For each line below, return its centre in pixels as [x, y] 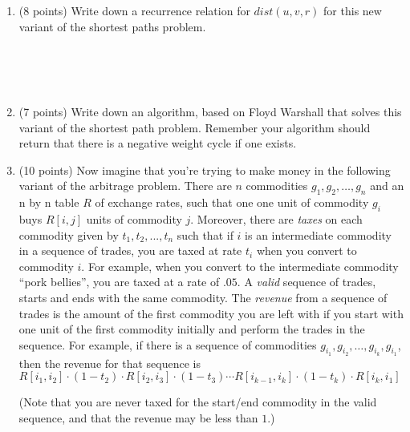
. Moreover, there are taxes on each [276, 218]
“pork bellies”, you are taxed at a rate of [119, 282]
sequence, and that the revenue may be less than [138, 418]
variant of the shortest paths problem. [112, 26]
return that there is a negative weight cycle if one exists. [158, 143]
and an [387, 186]
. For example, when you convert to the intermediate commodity [240, 266]
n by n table [49, 202]
